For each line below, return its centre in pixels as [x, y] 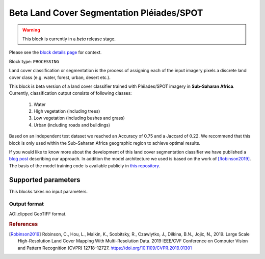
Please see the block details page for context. [55, 52]
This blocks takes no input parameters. [48, 191]
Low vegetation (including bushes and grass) [79, 118]
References [24, 224]
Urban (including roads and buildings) [72, 125]
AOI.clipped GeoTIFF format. [38, 214]
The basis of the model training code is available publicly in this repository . [85, 166]
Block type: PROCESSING [34, 61]
